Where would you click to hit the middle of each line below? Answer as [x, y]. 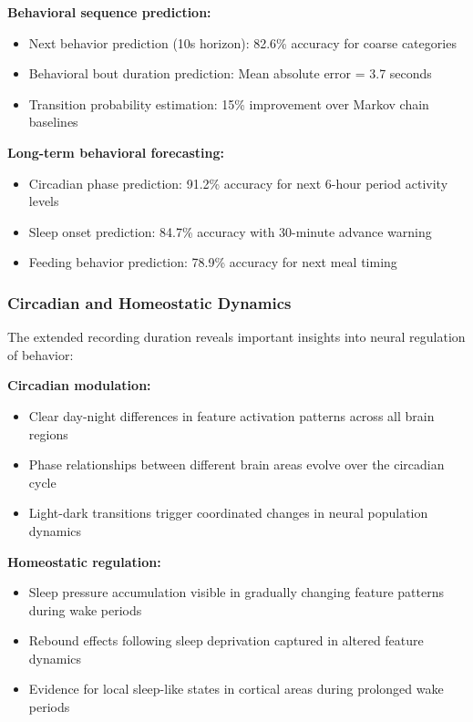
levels [44, 201]
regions [48, 433]
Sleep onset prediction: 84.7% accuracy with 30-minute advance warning [230, 231]
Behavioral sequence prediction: [109, 12]
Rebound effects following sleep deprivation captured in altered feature [226, 640]
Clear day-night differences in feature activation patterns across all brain [231, 415]
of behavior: [41, 354]
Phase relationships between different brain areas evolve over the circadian [236, 464]
